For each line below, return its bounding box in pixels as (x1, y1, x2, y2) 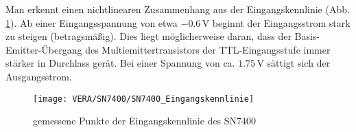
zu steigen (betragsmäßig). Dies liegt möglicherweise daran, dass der (5, 29, 292, 43)
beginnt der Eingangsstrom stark (212, 15, 351, 30)
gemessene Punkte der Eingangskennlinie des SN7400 (33, 113, 257, 128)
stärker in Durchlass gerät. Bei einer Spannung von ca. (5, 56, 235, 70)
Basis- (294, 29, 320, 43)
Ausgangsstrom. (5, 69, 72, 83)
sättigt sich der (267, 56, 331, 70)
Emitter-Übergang (5, 42, 82, 56)
